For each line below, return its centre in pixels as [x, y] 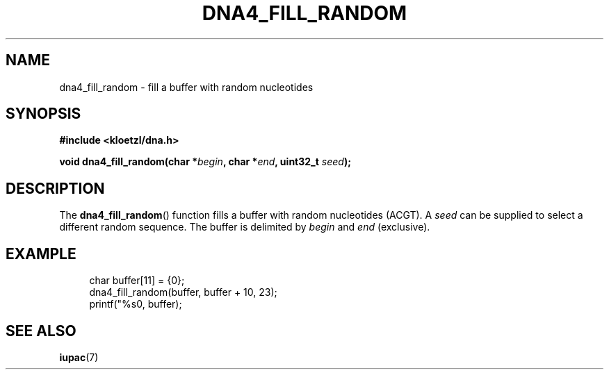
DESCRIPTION [55, 188]
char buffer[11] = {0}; [137, 281]
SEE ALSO [41, 331]
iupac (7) [79, 357]
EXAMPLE [41, 253]
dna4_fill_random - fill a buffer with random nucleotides [186, 87]
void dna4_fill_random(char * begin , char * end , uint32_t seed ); [205, 162]
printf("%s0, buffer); [136, 304]
